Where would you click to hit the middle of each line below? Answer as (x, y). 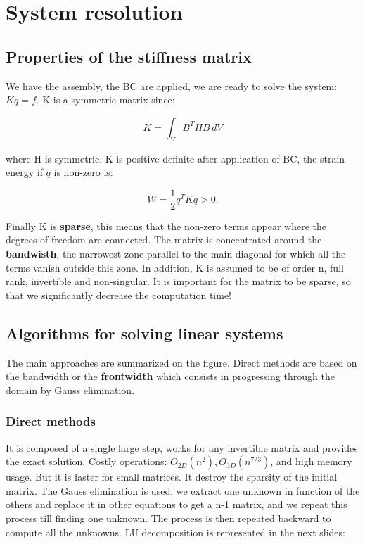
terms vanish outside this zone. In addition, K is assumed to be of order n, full (175, 267)
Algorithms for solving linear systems (145, 333)
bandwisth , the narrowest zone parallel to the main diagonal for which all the (176, 253)
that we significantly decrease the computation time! (119, 295)
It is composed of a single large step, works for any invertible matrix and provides (182, 447)
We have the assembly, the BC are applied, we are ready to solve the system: (172, 86)
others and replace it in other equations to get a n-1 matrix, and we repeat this (177, 504)
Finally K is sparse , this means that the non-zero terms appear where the (166, 226)
